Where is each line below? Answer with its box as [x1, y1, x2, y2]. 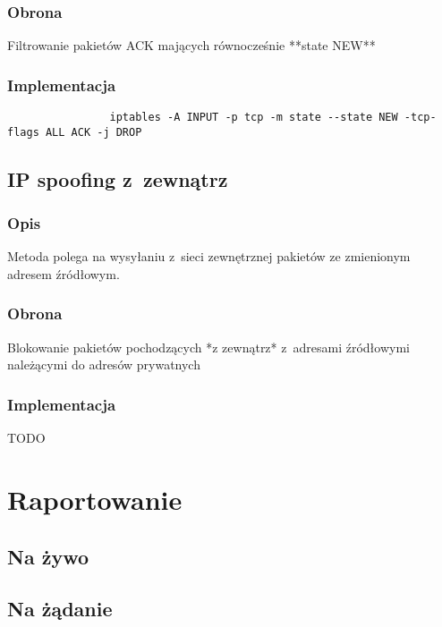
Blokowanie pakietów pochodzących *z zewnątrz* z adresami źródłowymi [7, 337, 410, 356]
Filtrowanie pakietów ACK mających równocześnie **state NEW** [7, 36, 376, 55]
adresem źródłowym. [7, 264, 120, 283]
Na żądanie [7, 595, 113, 623]
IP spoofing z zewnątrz [7, 165, 228, 192]
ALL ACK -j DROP [45, 125, 142, 139]
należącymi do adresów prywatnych [7, 355, 200, 374]
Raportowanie [7, 480, 183, 517]
